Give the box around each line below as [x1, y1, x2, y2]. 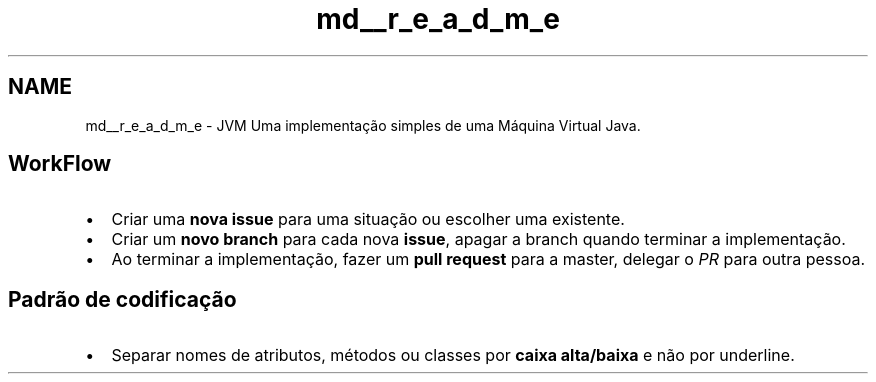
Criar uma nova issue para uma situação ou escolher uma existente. [111, 209, 625, 230]
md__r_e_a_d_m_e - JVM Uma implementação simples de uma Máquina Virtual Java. [85, 116, 641, 134]
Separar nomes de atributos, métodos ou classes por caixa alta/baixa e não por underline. [111, 345, 795, 366]
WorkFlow [8, 151, 112, 177]
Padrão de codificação [8, 286, 237, 312]
